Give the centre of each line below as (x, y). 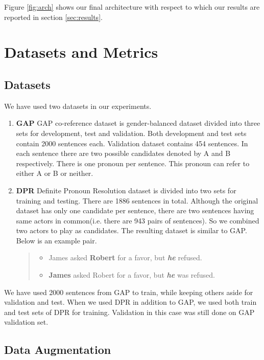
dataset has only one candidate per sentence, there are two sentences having (135, 210)
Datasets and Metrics (81, 52)
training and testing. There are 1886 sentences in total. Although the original (137, 200)
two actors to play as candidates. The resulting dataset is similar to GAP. (131, 230)
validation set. (26, 322)
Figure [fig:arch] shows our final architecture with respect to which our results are (132, 7)
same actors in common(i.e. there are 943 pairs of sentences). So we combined (138, 220)
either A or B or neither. (55, 173)
